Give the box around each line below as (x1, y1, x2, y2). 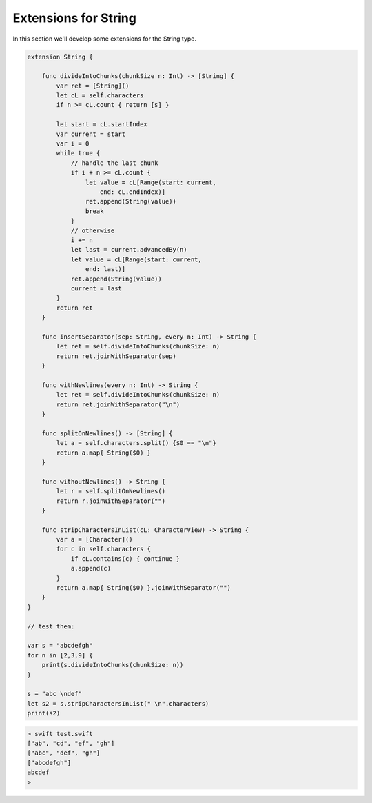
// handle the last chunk (70, 159, 158, 167)
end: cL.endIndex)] (100, 188, 165, 196)
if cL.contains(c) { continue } (70, 555, 180, 562)
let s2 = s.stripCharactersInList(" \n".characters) (27, 700, 209, 707)
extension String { (27, 52, 93, 61)
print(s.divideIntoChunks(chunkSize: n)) (41, 661, 184, 669)
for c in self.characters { (56, 545, 152, 553)
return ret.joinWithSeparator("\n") (56, 400, 180, 408)
